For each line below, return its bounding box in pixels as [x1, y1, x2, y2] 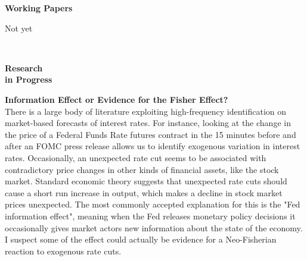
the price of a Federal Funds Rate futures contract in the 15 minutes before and [5, 128, 296, 140]
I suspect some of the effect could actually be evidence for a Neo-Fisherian [5, 233, 277, 246]
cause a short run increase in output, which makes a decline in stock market [5, 186, 283, 199]
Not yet [5, 21, 33, 34]
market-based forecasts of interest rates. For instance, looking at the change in [5, 117, 291, 129]
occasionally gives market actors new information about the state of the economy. [5, 221, 303, 234]
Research [5, 61, 43, 74]
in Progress [5, 73, 52, 86]
